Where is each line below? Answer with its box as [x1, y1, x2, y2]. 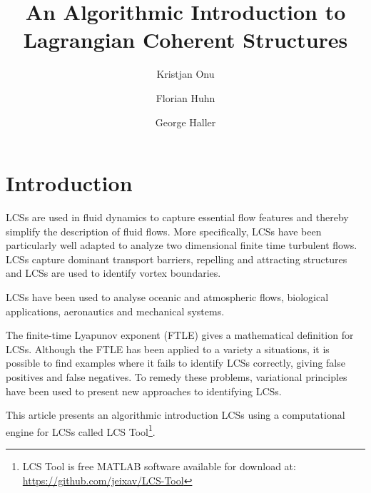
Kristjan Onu [156, 66, 215, 81]
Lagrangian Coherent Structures [23, 25, 348, 54]
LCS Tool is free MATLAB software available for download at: [22, 459, 296, 473]
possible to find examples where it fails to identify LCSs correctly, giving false [6, 355, 345, 370]
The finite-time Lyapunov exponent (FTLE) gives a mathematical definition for [6, 327, 354, 342]
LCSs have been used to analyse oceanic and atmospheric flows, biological [6, 290, 329, 304]
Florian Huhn [156, 90, 215, 105]
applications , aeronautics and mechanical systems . [6, 303, 225, 318]
